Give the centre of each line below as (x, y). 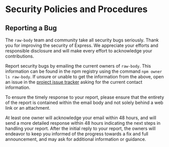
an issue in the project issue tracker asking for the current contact (74, 82)
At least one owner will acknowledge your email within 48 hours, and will (81, 118)
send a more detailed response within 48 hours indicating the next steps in (83, 123)
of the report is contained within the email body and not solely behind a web (84, 103)
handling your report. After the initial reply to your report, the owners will (80, 128)
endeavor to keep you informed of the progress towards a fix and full (77, 134)
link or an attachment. (28, 108)
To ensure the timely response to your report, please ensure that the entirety (85, 97)
